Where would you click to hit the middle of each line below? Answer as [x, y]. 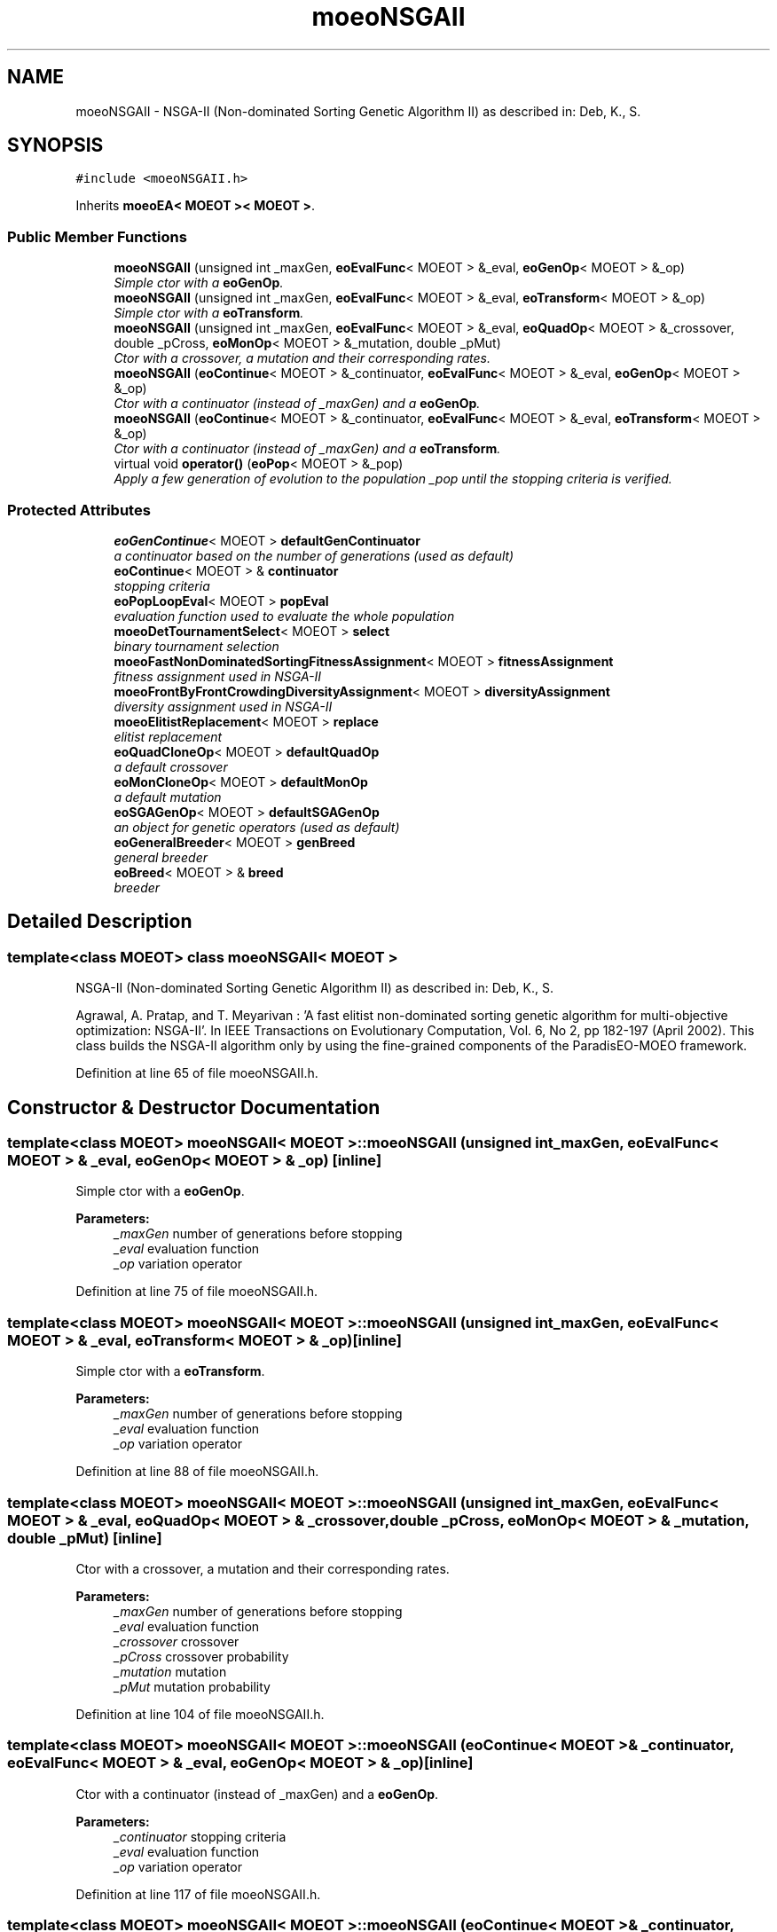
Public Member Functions [97, 236]
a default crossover [171, 766]
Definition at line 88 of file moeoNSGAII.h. [197, 1472]
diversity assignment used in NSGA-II [223, 706]
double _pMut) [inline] [85, 1538]
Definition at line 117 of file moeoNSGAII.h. [198, 1894]
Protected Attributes [79, 510]
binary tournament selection [196, 646]
